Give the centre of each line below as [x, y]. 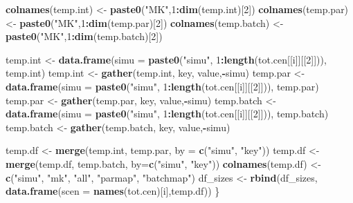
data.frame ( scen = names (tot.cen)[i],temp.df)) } [113, 191]
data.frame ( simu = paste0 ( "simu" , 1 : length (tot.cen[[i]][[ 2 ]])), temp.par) [162, 86]
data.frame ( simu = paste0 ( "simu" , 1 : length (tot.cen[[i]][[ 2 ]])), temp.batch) [167, 114]
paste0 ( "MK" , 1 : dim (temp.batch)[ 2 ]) [84, 36]
